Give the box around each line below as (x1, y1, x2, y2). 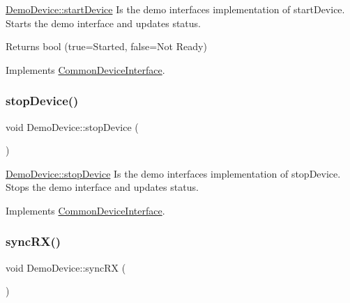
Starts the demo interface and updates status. (6, 15, 201, 30)
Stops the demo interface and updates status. (6, 180, 199, 194)
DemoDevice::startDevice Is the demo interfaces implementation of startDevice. (6, 2, 345, 16)
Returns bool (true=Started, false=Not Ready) (6, 39, 207, 54)
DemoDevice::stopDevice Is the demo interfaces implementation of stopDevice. (6, 166, 341, 180)
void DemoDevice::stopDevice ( (6, 119, 139, 134)
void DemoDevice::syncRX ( (6, 260, 126, 274)
